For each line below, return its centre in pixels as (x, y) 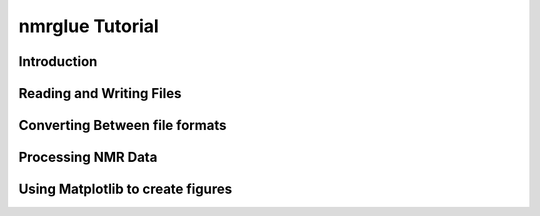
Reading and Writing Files (100, 93)
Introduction (58, 61)
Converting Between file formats (122, 125)
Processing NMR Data (88, 157)
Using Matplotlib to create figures (125, 189)
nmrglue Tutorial (88, 26)
